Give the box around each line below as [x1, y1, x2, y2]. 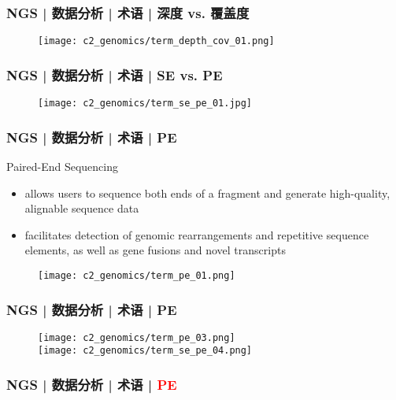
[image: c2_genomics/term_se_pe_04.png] [38, 345, 253, 357]
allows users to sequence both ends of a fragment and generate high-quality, [24, 184, 390, 201]
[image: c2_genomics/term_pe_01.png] [38, 269, 235, 281]
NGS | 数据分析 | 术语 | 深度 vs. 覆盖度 [6, 2, 250, 22]
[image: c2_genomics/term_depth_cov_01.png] [38, 35, 275, 47]
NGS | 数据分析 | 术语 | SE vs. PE [6, 65, 223, 84]
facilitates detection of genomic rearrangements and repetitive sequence [24, 226, 369, 243]
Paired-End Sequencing [6, 157, 119, 174]
